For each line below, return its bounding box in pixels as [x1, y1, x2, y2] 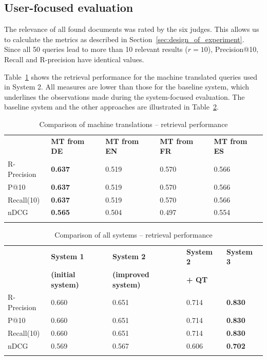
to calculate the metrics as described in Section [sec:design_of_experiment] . [4, 33, 244, 44]
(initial [51, 268, 75, 279]
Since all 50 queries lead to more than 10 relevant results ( [4, 44, 188, 55]
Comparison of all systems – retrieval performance [54, 229, 213, 240]
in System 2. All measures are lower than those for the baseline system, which [4, 81, 250, 92]
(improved [112, 268, 149, 279]
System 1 [51, 251, 84, 262]
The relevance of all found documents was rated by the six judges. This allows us [4, 24, 259, 34]
